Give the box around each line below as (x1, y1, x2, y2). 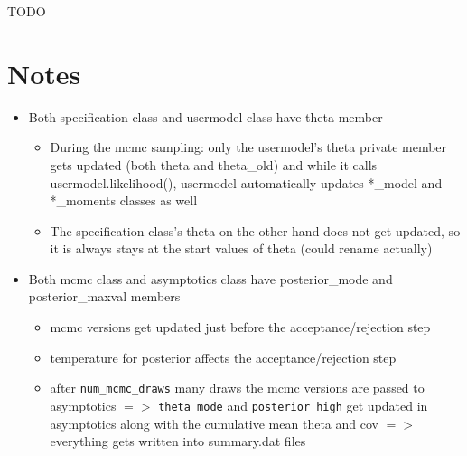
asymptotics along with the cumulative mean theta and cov (50, 413, 378, 432)
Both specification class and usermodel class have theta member (28, 107, 383, 126)
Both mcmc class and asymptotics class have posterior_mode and (28, 269, 393, 288)
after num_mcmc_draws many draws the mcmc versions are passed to (50, 378, 425, 397)
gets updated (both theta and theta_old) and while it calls (50, 155, 378, 174)
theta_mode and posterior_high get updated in (158, 395, 428, 414)
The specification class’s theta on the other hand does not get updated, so (50, 221, 461, 240)
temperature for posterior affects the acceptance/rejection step (50, 347, 397, 366)
